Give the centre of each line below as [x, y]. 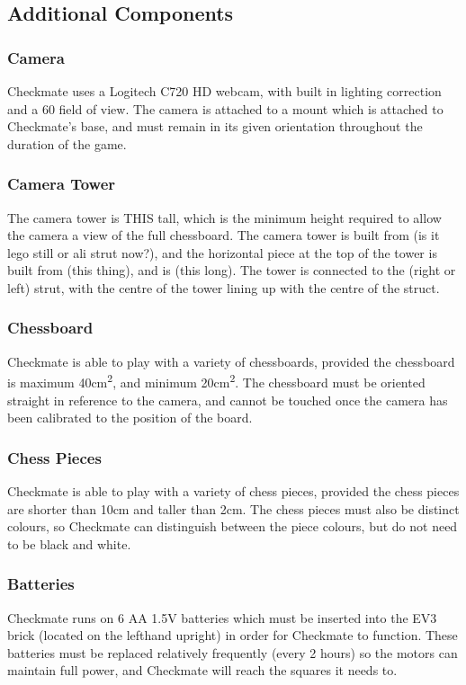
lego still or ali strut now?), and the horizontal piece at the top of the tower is [222, 252]
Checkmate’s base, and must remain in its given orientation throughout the [215, 126]
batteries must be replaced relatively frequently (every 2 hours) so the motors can [233, 652]
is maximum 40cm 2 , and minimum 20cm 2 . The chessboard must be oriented [216, 381]
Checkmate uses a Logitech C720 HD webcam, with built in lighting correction [224, 91]
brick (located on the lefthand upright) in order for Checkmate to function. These [233, 635]
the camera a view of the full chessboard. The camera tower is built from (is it [224, 235]
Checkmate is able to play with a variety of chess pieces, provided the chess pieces [233, 491]
